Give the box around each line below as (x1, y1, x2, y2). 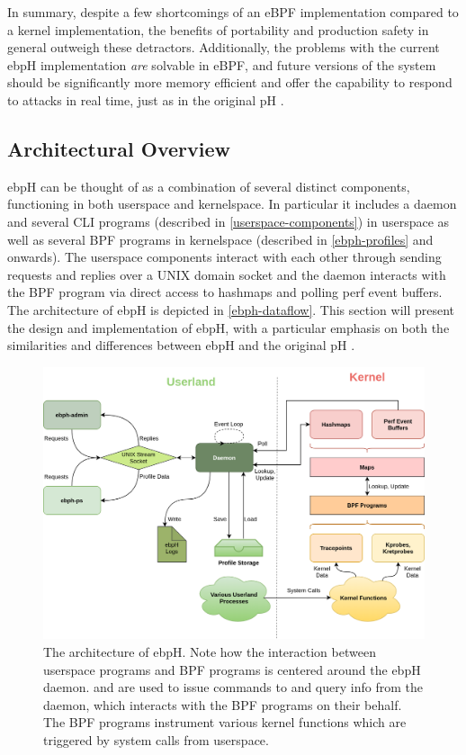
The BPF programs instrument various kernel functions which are (43, 713, 407, 732)
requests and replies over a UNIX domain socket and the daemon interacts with (7, 265, 446, 283)
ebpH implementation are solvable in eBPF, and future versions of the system (7, 55, 436, 74)
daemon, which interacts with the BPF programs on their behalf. (43, 695, 402, 714)
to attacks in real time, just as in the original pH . (7, 90, 284, 109)
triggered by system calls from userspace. (43, 730, 269, 749)
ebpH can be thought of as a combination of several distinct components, (7, 176, 410, 195)
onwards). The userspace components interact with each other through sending (7, 247, 442, 266)
